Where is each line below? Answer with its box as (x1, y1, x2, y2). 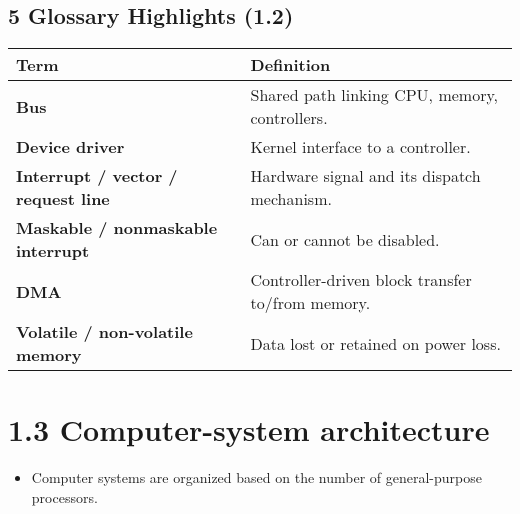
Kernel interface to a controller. (250, 135, 471, 159)
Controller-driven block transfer (250, 268, 472, 292)
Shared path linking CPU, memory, (250, 83, 498, 107)
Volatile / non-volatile (16, 320, 193, 344)
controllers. (250, 106, 328, 130)
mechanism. (250, 187, 332, 211)
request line (16, 187, 110, 211)
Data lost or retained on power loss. (250, 331, 501, 355)
